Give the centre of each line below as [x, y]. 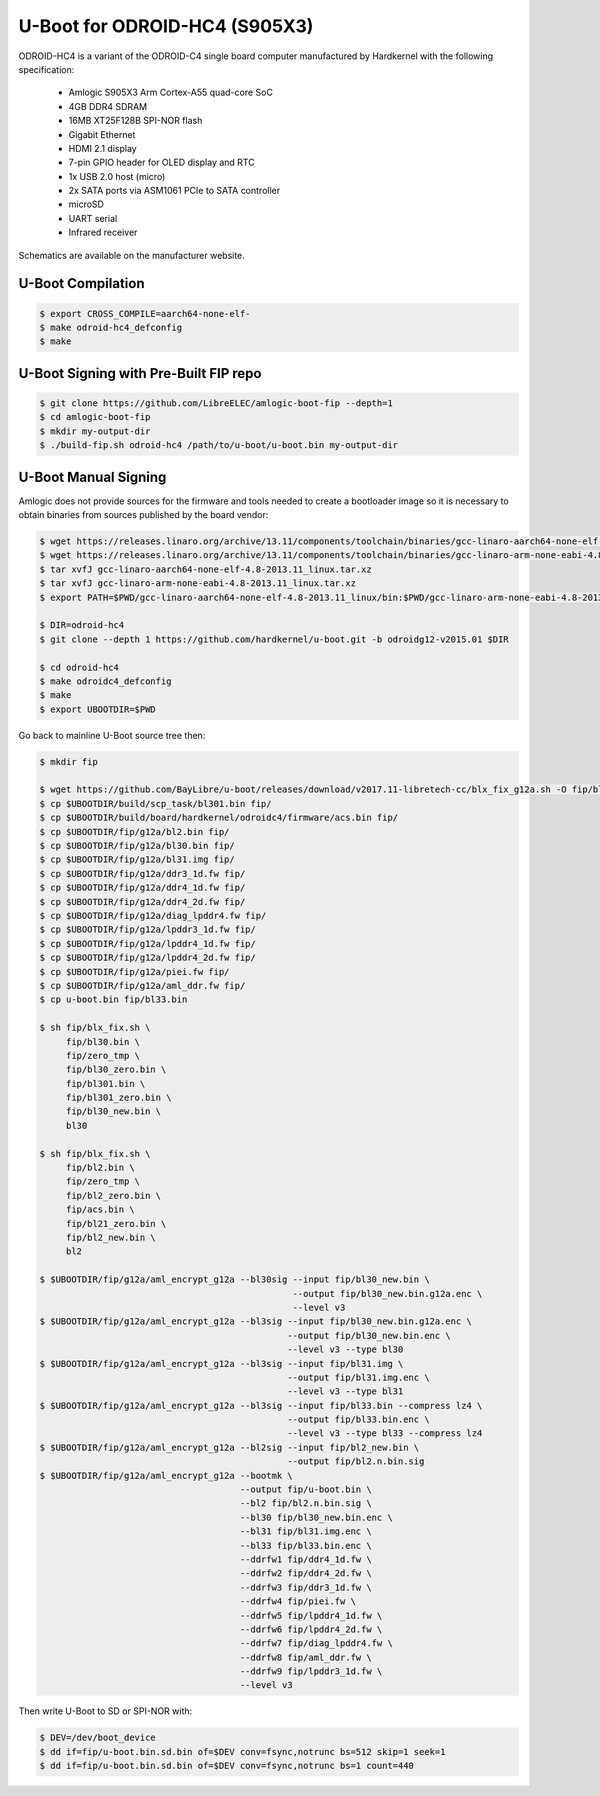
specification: [46, 69]
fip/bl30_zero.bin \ [116, 1069]
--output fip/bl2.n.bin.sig [355, 1461]
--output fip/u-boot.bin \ [305, 1489]
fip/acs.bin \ [100, 1209]
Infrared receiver [103, 232]
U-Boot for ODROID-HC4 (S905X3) [166, 26]
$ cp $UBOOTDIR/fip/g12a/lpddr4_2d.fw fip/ [148, 958]
